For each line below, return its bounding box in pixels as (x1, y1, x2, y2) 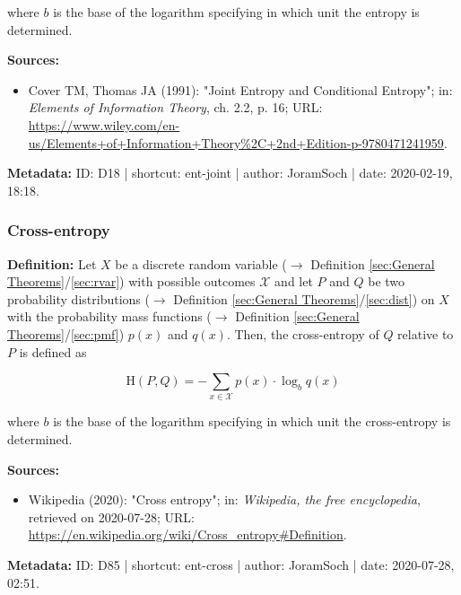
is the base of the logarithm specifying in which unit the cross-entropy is (53, 412, 451, 431)
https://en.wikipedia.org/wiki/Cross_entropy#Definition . (28, 525, 347, 544)
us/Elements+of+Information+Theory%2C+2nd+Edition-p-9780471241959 (28, 133, 444, 152)
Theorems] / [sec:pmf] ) (7, 324, 125, 343)
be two (368, 272, 405, 291)
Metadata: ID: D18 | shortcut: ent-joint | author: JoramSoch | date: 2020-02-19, (7, 163, 453, 182)
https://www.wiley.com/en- (28, 115, 180, 134)
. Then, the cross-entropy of (226, 324, 379, 343)
